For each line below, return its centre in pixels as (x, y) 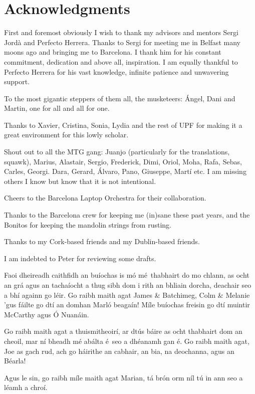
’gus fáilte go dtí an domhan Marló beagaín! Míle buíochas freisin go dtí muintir (127, 305)
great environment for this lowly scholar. (66, 135)
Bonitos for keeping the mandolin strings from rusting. (88, 224)
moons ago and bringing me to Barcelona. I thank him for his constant (113, 52)
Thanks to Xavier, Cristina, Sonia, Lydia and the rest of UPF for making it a (123, 125)
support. (17, 81)
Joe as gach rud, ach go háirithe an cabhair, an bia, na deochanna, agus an (119, 351)
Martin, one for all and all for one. (57, 108)
